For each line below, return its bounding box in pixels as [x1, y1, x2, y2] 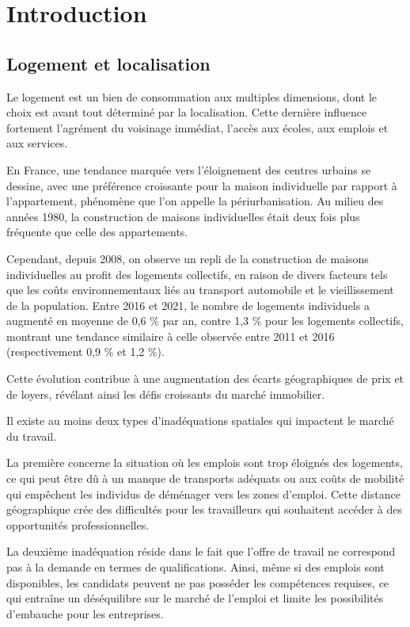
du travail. [6, 427, 57, 444]
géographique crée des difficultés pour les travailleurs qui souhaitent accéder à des [6, 501, 402, 518]
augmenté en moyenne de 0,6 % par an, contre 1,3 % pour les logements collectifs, [6, 312, 404, 329]
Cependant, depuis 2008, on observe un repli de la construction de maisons [6, 250, 369, 266]
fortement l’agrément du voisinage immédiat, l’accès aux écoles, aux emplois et [6, 119, 389, 136]
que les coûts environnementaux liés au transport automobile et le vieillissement [6, 281, 394, 298]
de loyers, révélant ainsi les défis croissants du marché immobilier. [6, 385, 325, 402]
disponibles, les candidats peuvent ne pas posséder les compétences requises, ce [6, 574, 389, 591]
